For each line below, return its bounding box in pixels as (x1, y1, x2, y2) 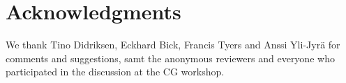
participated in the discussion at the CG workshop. (6, 64, 225, 79)
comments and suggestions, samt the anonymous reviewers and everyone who (6, 50, 335, 65)
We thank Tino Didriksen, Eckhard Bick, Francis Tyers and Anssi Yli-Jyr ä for (6, 37, 340, 52)
